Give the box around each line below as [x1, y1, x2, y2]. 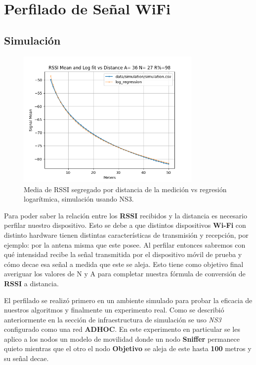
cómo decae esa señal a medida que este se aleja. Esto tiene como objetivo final [4, 259, 244, 269]
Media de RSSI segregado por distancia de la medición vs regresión [24, 184, 227, 194]
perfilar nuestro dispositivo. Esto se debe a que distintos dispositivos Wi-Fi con [4, 220, 246, 230]
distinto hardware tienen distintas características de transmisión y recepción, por [4, 229, 249, 240]
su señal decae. [4, 353, 49, 364]
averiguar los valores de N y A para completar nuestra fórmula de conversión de [4, 268, 246, 279]
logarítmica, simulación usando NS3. [24, 194, 134, 204]
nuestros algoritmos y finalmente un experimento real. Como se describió [4, 305, 224, 315]
